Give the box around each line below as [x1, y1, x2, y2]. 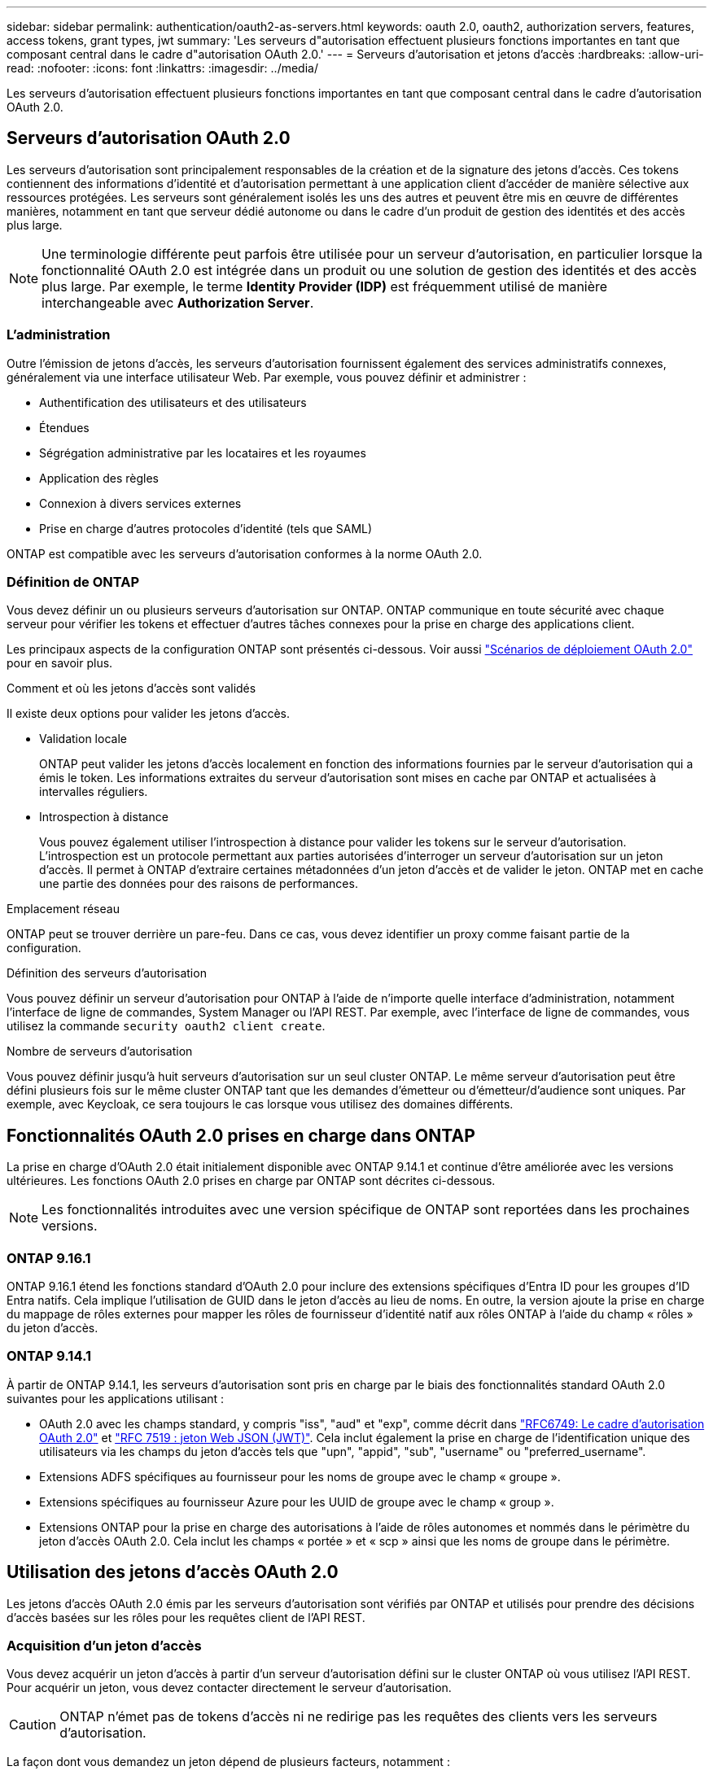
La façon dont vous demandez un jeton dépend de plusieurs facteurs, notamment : [7, 1755, 450, 1769]
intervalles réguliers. [39, 785, 148, 799]
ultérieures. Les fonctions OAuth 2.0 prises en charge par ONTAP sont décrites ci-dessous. [7, 1174, 496, 1188]
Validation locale [39, 732, 127, 746]
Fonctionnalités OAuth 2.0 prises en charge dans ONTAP [7, 1125, 475, 1146]
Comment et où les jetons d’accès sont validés [7, 681, 256, 696]
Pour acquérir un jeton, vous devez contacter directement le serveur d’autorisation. [7, 1681, 452, 1695]
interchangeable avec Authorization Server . [42, 294, 314, 311]
